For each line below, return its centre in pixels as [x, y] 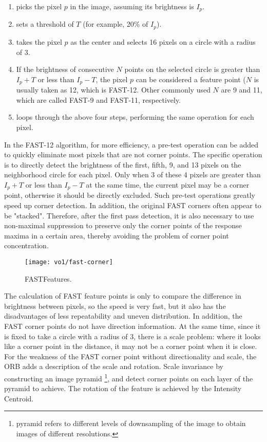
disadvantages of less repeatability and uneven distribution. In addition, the [123, 316]
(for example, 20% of [116, 24]
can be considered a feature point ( [191, 79]
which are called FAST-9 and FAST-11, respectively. [99, 99]
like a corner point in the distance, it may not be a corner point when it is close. [131, 346]
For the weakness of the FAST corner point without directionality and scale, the [130, 356]
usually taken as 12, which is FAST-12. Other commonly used [113, 90]
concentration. [26, 245]
